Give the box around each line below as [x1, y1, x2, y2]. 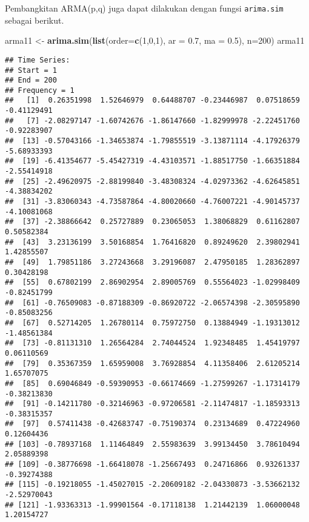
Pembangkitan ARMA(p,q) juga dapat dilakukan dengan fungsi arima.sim [5, 2, 284, 14]
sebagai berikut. [5, 13, 64, 26]
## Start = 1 [5, 66, 57, 75]
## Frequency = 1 [5, 86, 75, 95]
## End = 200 [5, 76, 57, 85]
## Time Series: [5, 55, 70, 64]
